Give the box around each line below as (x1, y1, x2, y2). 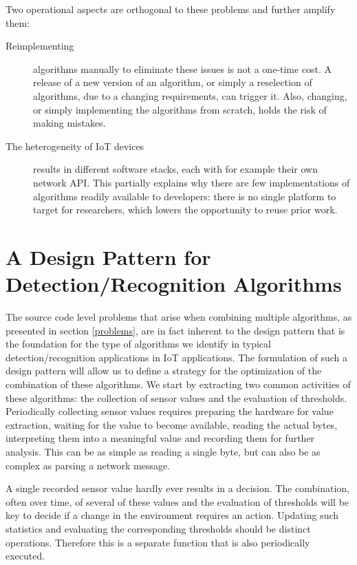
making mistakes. (33, 116, 106, 130)
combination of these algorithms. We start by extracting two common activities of (6, 377, 351, 391)
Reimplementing (6, 39, 74, 53)
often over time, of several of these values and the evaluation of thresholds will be (6, 494, 349, 509)
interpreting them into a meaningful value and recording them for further (6, 431, 315, 445)
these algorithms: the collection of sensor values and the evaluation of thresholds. (6, 390, 347, 405)
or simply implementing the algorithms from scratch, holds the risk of (33, 102, 327, 116)
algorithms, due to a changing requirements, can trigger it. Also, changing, (33, 88, 347, 103)
